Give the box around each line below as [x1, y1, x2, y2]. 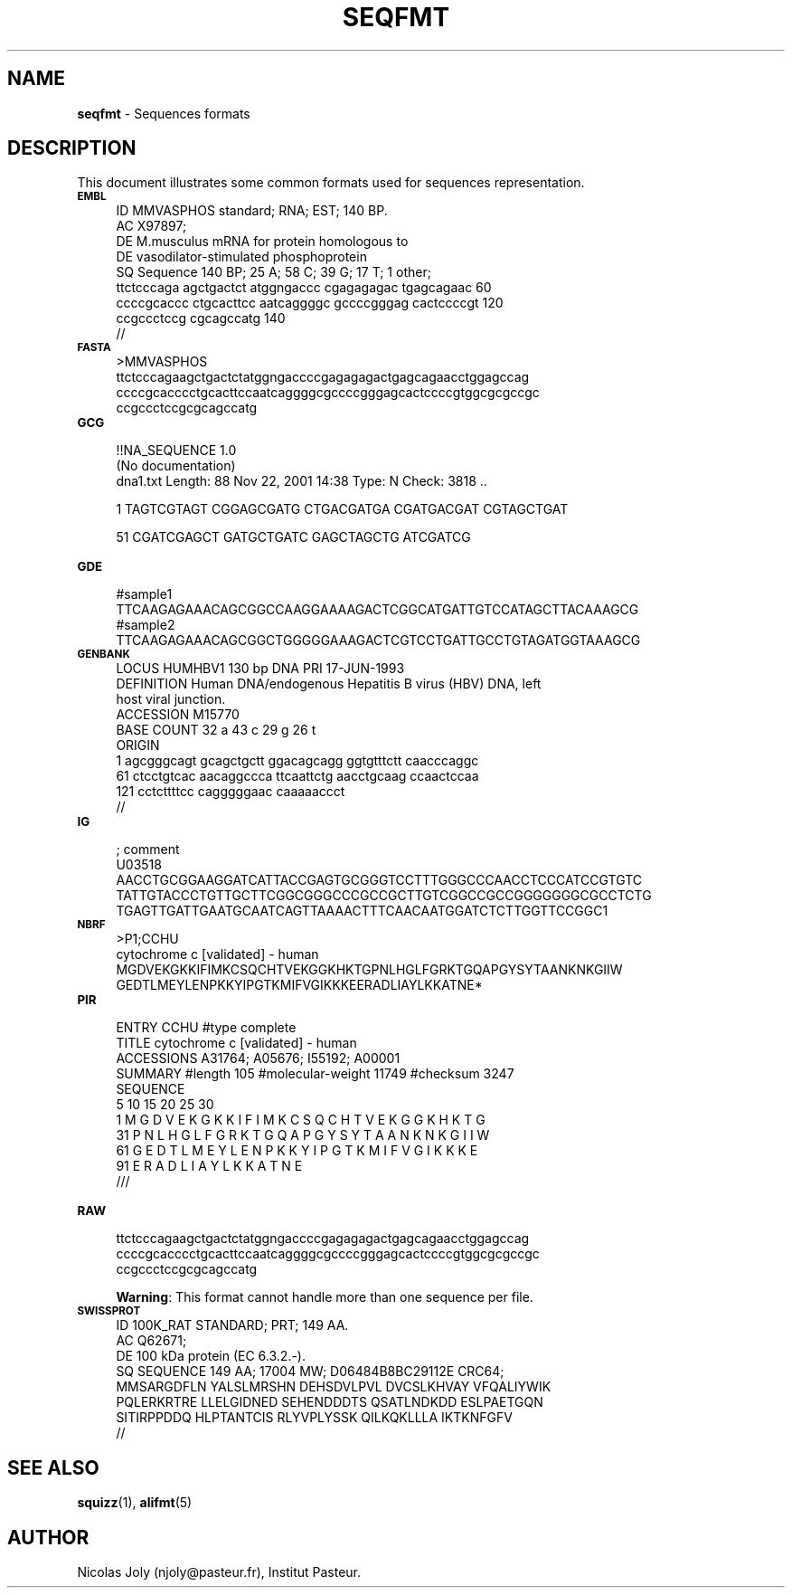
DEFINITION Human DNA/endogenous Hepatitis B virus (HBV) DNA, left [116, 676, 542, 692]
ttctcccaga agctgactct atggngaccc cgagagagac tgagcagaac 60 [116, 280, 492, 296]
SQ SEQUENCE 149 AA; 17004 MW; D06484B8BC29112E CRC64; [116, 1363, 504, 1380]
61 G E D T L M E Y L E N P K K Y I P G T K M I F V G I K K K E [116, 1143, 478, 1159]
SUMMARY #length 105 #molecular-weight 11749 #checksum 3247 [116, 1066, 514, 1082]
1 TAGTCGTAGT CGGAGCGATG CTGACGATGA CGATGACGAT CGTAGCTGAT [116, 501, 569, 517]
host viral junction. [116, 691, 226, 707]
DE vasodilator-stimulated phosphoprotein [116, 249, 367, 265]
